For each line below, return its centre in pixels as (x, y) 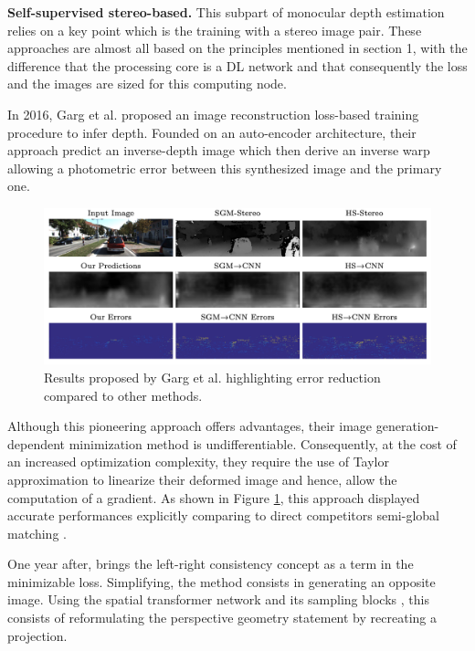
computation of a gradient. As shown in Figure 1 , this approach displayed (214, 497)
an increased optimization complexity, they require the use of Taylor (198, 462)
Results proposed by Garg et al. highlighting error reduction (212, 377)
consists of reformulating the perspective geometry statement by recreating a (222, 618)
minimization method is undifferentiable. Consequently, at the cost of (263, 443)
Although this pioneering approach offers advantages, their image (190, 426)
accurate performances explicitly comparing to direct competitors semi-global (223, 515)
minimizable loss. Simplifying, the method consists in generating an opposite (222, 581)
